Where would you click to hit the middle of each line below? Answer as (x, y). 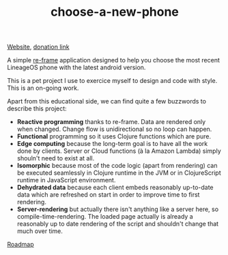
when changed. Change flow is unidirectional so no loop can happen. (114, 129)
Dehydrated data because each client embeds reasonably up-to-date (115, 187)
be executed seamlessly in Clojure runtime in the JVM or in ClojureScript (119, 173)
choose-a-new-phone (115, 12)
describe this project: (37, 109)
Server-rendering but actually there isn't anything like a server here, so (118, 209)
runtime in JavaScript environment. (66, 180)
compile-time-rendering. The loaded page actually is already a (105, 217)
